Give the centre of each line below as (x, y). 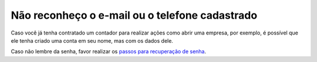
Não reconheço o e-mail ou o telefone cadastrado (134, 15)
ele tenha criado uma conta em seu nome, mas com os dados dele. (92, 40)
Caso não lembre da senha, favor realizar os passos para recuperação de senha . (109, 51)
